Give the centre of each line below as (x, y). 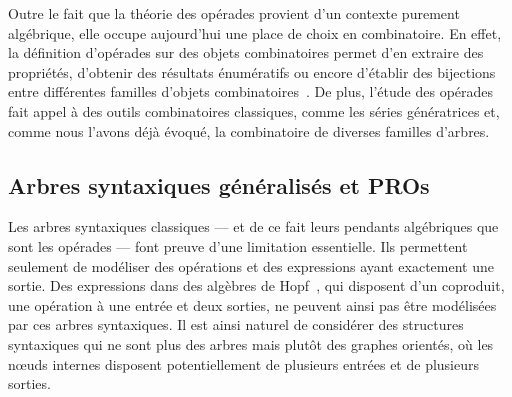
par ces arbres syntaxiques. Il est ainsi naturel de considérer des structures (236, 324)
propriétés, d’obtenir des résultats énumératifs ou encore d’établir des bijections (252, 71)
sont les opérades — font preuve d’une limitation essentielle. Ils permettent (238, 245)
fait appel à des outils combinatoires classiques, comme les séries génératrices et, (254, 110)
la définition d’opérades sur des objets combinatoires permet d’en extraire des (246, 52)
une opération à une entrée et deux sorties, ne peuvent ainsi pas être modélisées (252, 304)
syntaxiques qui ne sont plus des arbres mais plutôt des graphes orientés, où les (251, 343)
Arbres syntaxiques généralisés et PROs (219, 184)
